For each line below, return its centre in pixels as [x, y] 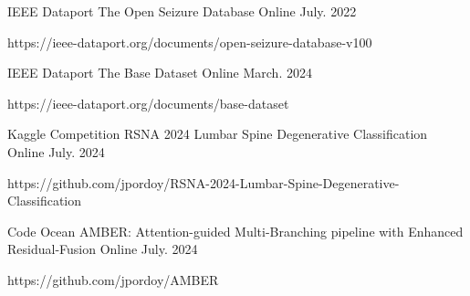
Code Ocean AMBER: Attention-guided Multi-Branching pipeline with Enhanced [235, 231]
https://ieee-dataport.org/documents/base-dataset [148, 103]
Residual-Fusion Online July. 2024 [103, 249]
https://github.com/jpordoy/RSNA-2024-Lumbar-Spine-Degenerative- [204, 182]
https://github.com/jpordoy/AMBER [113, 279]
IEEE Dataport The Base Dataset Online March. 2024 [160, 73]
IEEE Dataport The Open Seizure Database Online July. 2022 [182, 11]
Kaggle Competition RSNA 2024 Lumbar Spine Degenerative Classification [218, 134]
